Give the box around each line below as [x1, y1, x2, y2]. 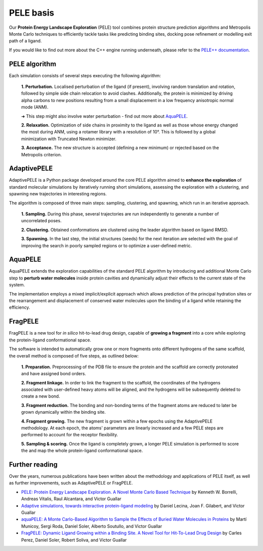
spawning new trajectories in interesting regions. [9, 191, 107, 197]
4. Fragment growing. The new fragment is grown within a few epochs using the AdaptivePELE [21, 418, 213, 424]
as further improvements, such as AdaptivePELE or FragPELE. [9, 480, 133, 486]
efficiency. [9, 304, 30, 310]
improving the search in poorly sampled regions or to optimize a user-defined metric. [21, 242, 192, 249]
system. [9, 282, 25, 288]
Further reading [9, 461, 58, 468]
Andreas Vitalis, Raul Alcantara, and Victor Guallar [21, 496, 122, 502]
